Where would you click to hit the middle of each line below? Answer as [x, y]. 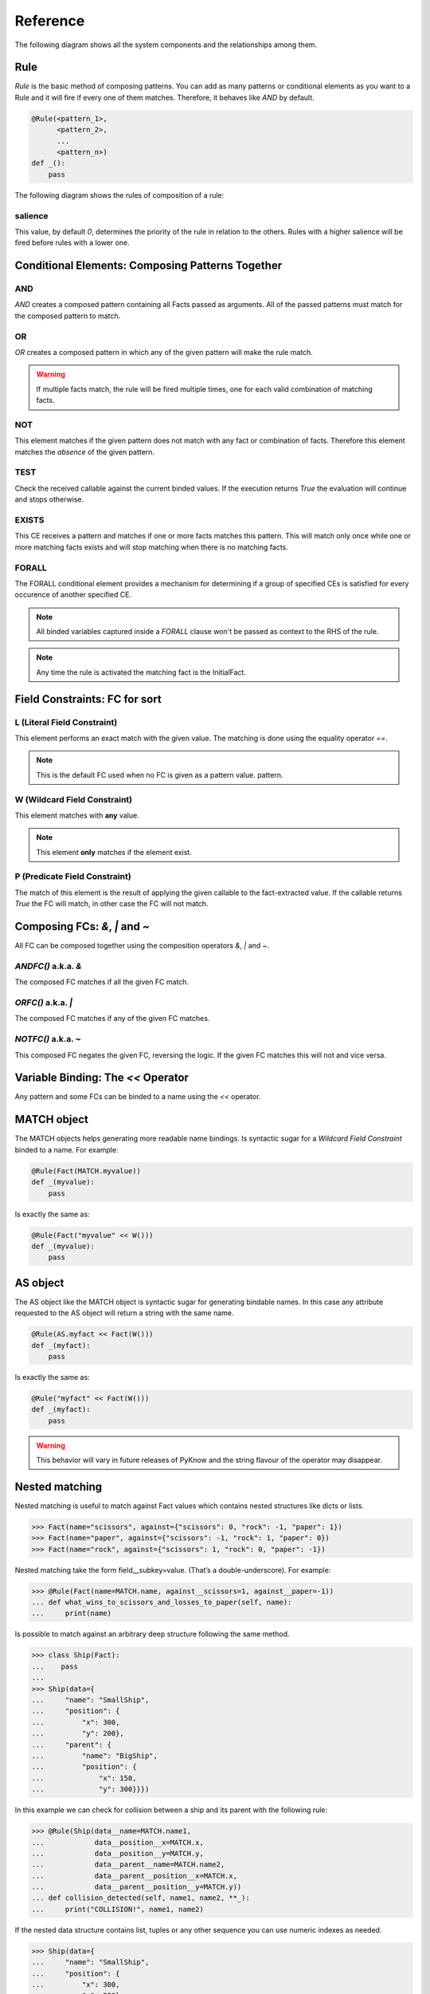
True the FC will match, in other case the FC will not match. [111, 904]
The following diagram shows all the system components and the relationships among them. [166, 45]
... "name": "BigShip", [95, 1756]
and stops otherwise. [49, 499]
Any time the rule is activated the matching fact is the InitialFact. [141, 672]
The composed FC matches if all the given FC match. [102, 982]
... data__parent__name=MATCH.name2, [128, 1865]
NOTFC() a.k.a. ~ [48, 1039]
